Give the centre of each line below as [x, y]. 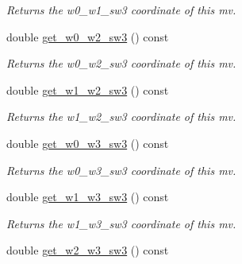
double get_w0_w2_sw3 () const [88, 36]
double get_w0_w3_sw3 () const [88, 143]
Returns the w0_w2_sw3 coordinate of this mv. [121, 63]
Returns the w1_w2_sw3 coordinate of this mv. [121, 116]
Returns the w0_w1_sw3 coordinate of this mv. [121, 10]
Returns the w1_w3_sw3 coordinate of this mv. [121, 223]
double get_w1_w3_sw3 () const [88, 197]
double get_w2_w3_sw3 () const [88, 250]
